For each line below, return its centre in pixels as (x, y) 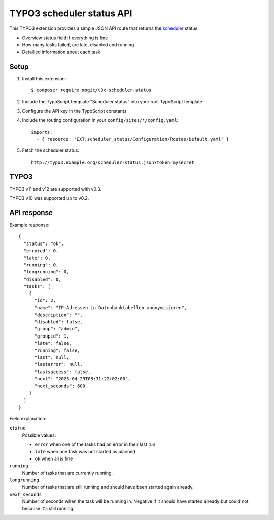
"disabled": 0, (42, 279)
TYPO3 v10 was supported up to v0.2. (49, 198)
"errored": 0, (41, 251)
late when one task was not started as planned (85, 451)
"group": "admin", (57, 329)
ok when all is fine (54, 459)
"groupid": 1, (52, 336)
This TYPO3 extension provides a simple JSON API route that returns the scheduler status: (104, 28)
